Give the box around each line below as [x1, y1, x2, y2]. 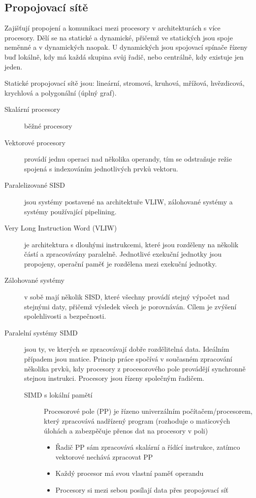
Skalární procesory [4, 104, 61, 114]
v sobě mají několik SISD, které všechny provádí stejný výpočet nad [24, 292, 230, 302]
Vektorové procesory [4, 137, 65, 147]
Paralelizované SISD [4, 180, 65, 190]
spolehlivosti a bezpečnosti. [24, 311, 106, 321]
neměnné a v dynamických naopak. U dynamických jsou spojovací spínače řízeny [4, 42, 248, 52]
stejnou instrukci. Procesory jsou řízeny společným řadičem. [24, 373, 204, 383]
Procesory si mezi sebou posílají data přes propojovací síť [55, 484, 228, 495]
